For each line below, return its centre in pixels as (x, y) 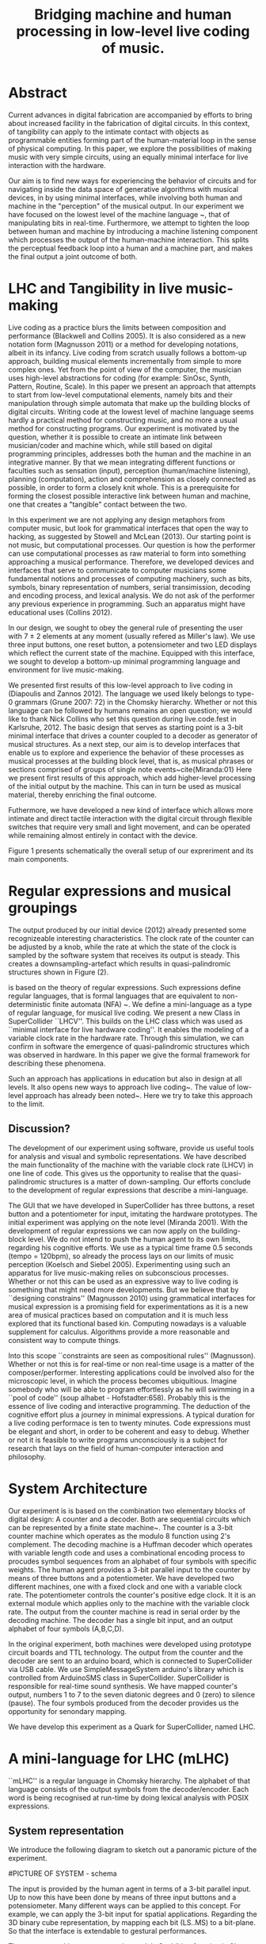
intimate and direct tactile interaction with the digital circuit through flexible (130, 818)
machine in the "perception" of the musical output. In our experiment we (126, 206)
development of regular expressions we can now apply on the (109, 1230)
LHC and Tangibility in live (96, 289)
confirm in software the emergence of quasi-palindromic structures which (129, 1046)
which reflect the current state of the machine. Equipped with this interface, (132, 652)
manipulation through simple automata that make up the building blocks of (129, 403)
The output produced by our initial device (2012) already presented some (127, 930)
